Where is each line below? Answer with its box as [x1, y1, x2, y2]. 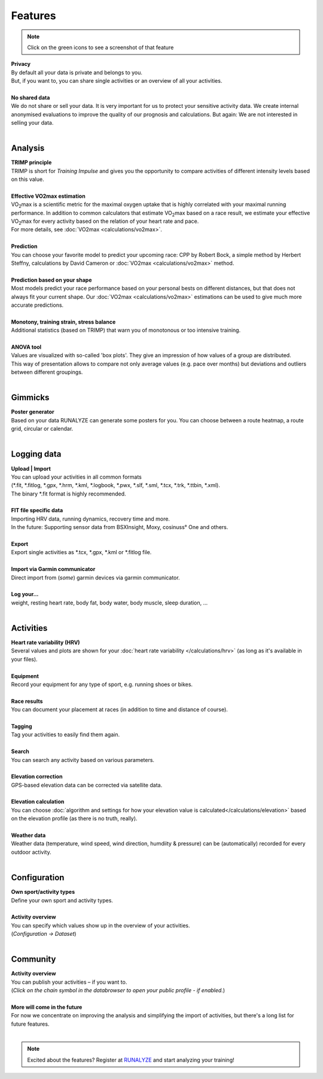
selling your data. [11, 119, 54, 126]
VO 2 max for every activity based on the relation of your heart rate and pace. [11, 217, 199, 226]
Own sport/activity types [11, 888, 75, 896]
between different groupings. [11, 368, 83, 376]
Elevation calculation [11, 798, 65, 805]
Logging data [11, 449, 62, 460]
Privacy [11, 61, 31, 68]
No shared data [11, 93, 50, 101]
